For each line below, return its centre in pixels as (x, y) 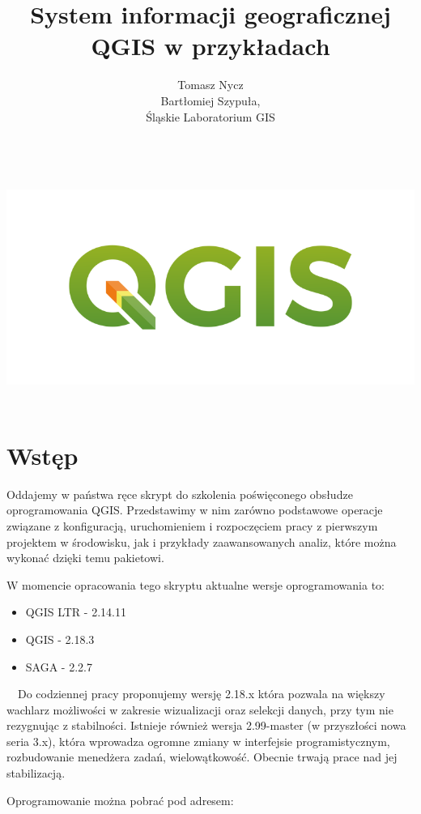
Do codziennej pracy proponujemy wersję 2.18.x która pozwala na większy (201, 694)
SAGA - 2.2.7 (59, 666)
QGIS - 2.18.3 (60, 639)
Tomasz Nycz (210, 85)
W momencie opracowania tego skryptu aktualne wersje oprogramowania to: (196, 584)
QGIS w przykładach (210, 46)
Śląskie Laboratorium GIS (210, 116)
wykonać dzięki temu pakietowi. (85, 558)
